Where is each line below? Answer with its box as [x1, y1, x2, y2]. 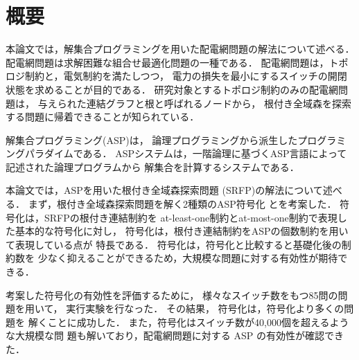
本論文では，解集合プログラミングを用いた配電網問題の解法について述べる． [6, 42, 355, 56]
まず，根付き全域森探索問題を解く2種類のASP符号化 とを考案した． [28, 197, 337, 211]
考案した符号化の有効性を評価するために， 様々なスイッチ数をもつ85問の [6, 287, 338, 302]
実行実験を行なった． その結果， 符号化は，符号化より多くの [66, 301, 344, 316]
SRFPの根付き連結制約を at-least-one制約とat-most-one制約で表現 [44, 210, 338, 224]
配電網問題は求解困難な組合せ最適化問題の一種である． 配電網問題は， [6, 55, 329, 69]
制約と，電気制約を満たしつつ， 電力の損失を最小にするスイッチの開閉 [24, 69, 347, 83]
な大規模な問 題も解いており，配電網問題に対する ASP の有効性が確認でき [6, 328, 344, 343]
